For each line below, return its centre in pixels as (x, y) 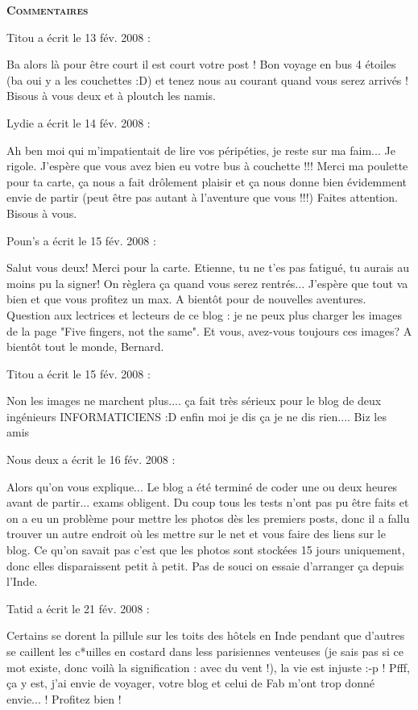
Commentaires (48, 10)
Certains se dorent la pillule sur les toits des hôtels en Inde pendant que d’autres (206, 635)
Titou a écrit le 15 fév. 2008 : (79, 373)
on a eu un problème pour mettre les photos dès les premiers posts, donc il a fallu (208, 518)
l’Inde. (22, 581)
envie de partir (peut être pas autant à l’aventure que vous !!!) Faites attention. (202, 197)
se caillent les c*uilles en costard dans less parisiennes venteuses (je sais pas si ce (205, 651)
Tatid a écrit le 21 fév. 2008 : (78, 608)
